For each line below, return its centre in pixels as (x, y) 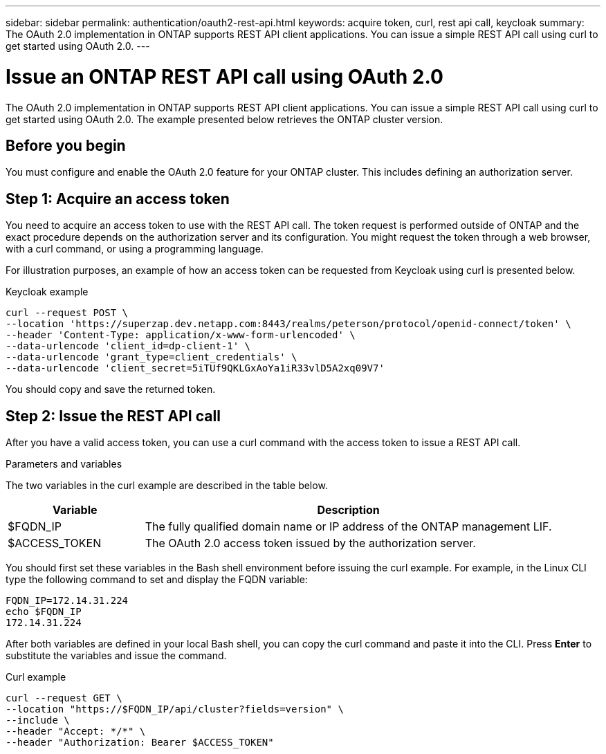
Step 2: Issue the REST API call (113, 416)
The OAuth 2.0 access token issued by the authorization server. (310, 543)
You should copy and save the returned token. (111, 389)
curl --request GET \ (64, 698)
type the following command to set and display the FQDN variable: (157, 580)
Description (348, 510)
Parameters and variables (64, 464)
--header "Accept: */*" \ (76, 732)
